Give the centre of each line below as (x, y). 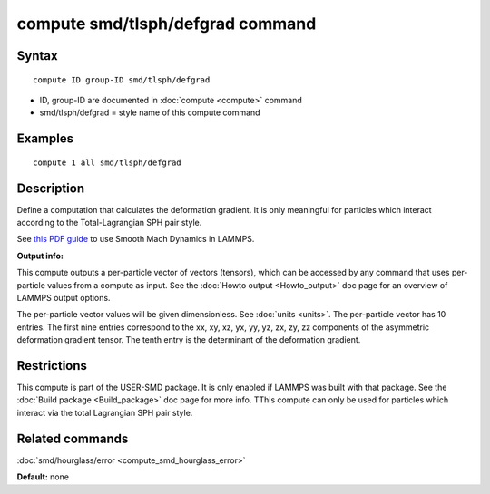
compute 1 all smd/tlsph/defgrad (107, 162)
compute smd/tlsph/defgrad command (167, 24)
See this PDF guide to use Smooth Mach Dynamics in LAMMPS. (136, 239)
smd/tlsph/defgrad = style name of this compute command (150, 112)
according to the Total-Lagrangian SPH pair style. (109, 223)
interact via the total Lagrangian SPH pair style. (105, 412)
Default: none (43, 477)
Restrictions (52, 366)
